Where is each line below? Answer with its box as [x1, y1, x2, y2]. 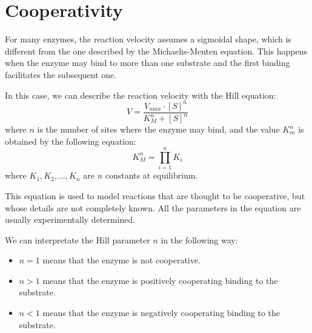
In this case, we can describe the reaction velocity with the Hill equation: [5, 88, 276, 101]
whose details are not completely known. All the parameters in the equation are [5, 201, 301, 214]
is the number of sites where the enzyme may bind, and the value [37, 123, 280, 135]
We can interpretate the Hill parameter [5, 233, 150, 246]
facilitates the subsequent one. [5, 68, 117, 81]
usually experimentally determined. [5, 213, 136, 226]
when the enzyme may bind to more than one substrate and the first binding [5, 56, 290, 69]
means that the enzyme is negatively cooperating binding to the [42, 306, 280, 319]
